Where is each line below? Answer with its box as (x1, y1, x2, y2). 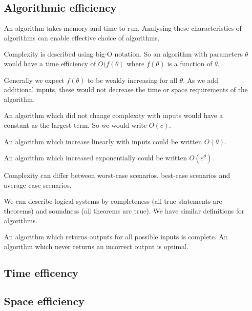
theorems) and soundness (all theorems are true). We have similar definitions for (4, 205, 245, 215)
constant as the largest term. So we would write (4, 119, 147, 130)
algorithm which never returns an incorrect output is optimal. (4, 241, 189, 251)
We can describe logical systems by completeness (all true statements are (4, 196, 222, 206)
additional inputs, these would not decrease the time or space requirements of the (4, 84, 248, 95)
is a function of (167, 58, 212, 68)
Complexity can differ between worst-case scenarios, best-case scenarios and (4, 170, 231, 180)
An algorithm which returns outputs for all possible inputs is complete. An (4, 232, 228, 242)
